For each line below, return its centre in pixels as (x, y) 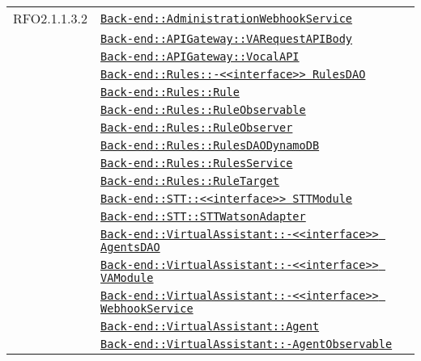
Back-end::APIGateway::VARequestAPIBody (227, 39)
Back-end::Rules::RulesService (197, 163)
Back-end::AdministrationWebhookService (227, 18)
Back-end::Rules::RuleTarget (190, 181)
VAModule (127, 278)
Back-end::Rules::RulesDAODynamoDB (210, 145)
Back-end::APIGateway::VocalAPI (200, 57)
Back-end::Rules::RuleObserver (197, 128)
